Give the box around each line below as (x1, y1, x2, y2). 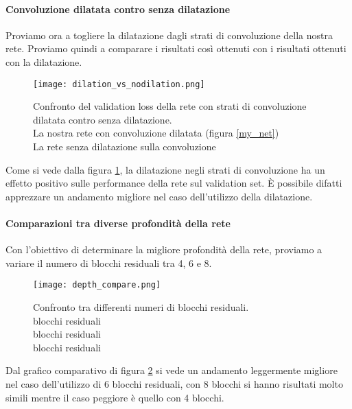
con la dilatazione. (5, 54, 82, 69)
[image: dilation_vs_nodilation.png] (33, 79, 205, 89)
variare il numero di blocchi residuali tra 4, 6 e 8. (5, 255, 212, 270)
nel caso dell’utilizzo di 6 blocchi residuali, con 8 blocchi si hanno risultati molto (5, 377, 343, 390)
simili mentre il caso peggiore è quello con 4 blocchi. (5, 390, 224, 404)
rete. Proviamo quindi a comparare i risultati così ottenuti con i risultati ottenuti (5, 41, 347, 56)
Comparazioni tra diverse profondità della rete (5, 215, 231, 230)
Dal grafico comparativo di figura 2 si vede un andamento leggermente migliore (5, 363, 338, 377)
